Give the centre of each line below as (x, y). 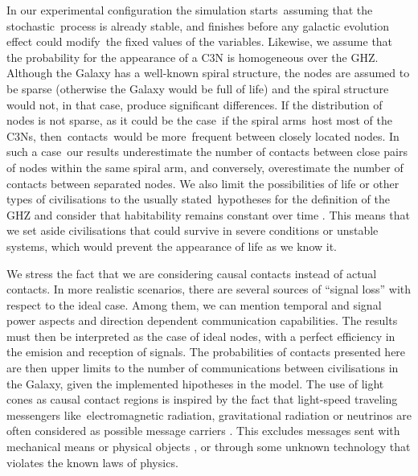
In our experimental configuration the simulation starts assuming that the (190, 10)
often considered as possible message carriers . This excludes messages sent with (203, 431)
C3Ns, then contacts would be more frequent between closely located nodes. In (203, 135)
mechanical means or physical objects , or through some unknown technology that (209, 447)
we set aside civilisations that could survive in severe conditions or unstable (193, 230)
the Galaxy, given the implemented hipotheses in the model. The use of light (195, 383)
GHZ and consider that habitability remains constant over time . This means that (208, 214)
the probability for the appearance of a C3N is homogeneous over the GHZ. (193, 57)
